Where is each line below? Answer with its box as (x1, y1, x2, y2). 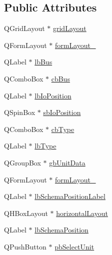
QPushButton (4, 241, 46, 251)
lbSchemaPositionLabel (34, 191, 105, 201)
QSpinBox (4, 107, 35, 117)
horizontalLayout (56, 207, 108, 218)
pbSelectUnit (54, 241, 94, 251)
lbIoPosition (34, 90, 71, 100)
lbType (34, 140, 56, 151)
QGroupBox (4, 157, 41, 167)
